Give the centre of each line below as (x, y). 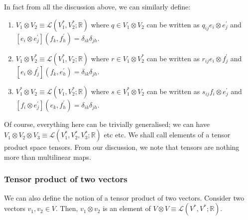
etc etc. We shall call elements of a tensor (167, 135)
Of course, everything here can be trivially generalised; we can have (107, 124)
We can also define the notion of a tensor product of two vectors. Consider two (124, 197)
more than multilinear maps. (48, 157)
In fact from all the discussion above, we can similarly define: (97, 6)
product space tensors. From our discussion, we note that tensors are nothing (122, 147)
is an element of (127, 208)
